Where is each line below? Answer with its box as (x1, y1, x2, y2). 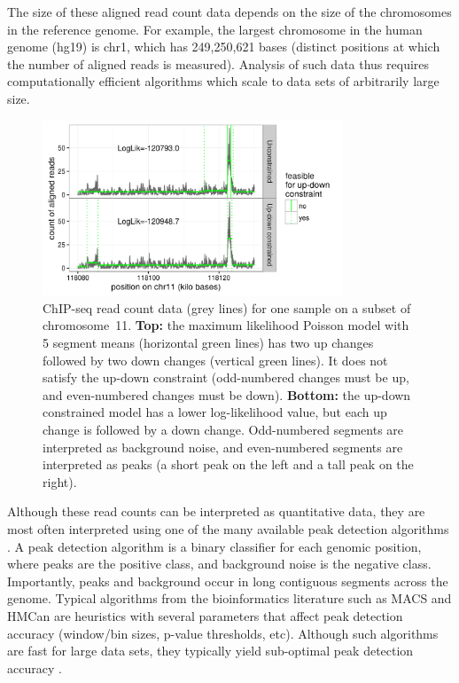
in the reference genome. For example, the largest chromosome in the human (7, 20, 423, 38)
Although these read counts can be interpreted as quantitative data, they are (7, 502, 425, 521)
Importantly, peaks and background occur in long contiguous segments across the (7, 571, 448, 590)
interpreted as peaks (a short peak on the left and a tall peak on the (43, 455, 414, 474)
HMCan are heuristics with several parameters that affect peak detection (7, 606, 403, 624)
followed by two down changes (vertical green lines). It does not (43, 350, 388, 369)
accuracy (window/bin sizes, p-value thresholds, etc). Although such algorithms (7, 624, 439, 642)
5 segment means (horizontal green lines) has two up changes (43, 334, 374, 352)
